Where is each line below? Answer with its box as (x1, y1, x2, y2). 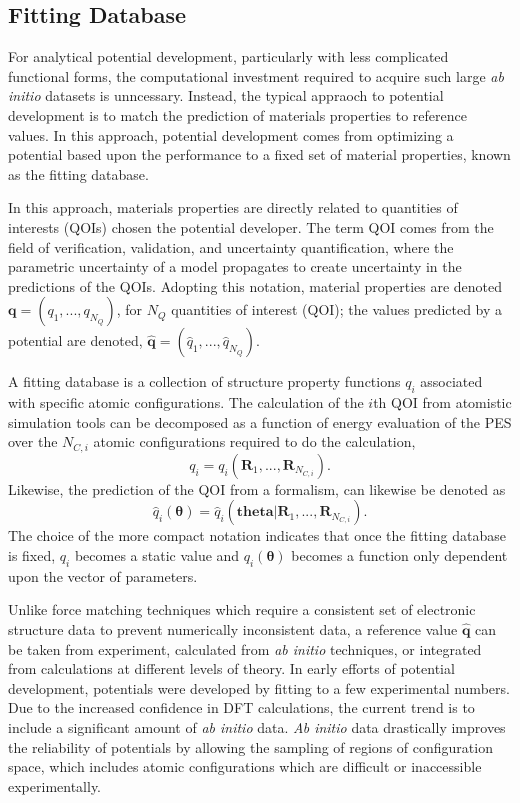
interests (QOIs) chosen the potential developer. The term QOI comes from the (8, 216, 494, 237)
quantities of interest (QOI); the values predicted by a (171, 299, 503, 320)
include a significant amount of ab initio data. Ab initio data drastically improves (8, 716, 506, 737)
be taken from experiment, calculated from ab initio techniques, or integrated (8, 638, 482, 659)
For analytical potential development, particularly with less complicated (8, 46, 449, 67)
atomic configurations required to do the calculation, (93, 431, 416, 452)
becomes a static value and (74, 544, 240, 565)
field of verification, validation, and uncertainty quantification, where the (8, 236, 454, 257)
